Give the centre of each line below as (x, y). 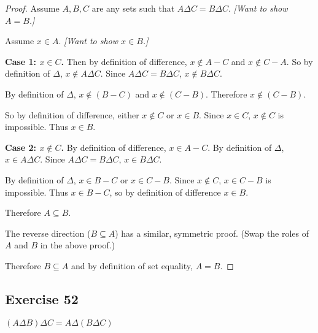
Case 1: (21, 61)
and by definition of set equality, (132, 265)
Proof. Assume (32, 8)
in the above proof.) (78, 245)
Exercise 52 (42, 298)
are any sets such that (133, 8)
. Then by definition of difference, (124, 61)
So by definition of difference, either (72, 114)
